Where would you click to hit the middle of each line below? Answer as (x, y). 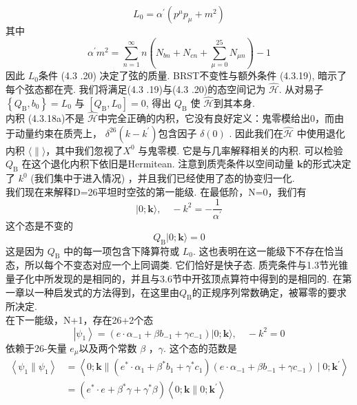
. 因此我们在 (256, 133)
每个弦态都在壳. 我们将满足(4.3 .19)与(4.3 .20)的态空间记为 (136, 89)
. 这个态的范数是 (200, 347)
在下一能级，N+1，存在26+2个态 (80, 320)
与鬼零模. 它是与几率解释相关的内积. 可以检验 (241, 150)
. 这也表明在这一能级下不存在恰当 (268, 250)
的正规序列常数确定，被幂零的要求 (269, 292)
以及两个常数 (108, 347)
